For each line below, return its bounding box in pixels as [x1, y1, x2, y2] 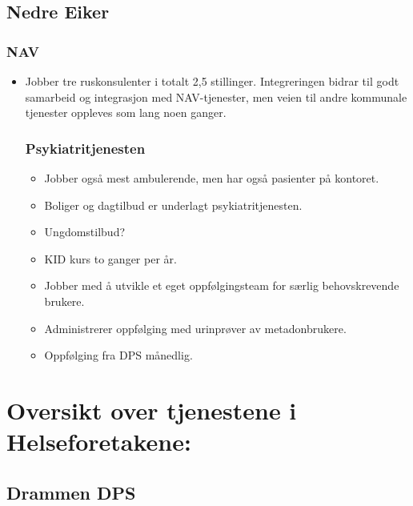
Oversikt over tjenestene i [6, 393, 297, 426]
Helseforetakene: [6, 425, 191, 458]
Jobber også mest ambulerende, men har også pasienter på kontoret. [44, 170, 379, 186]
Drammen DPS [6, 480, 136, 504]
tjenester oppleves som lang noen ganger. [25, 104, 227, 121]
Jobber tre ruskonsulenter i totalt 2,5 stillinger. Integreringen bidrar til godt [25, 73, 399, 89]
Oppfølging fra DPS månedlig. [44, 347, 193, 363]
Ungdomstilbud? [44, 223, 126, 240]
